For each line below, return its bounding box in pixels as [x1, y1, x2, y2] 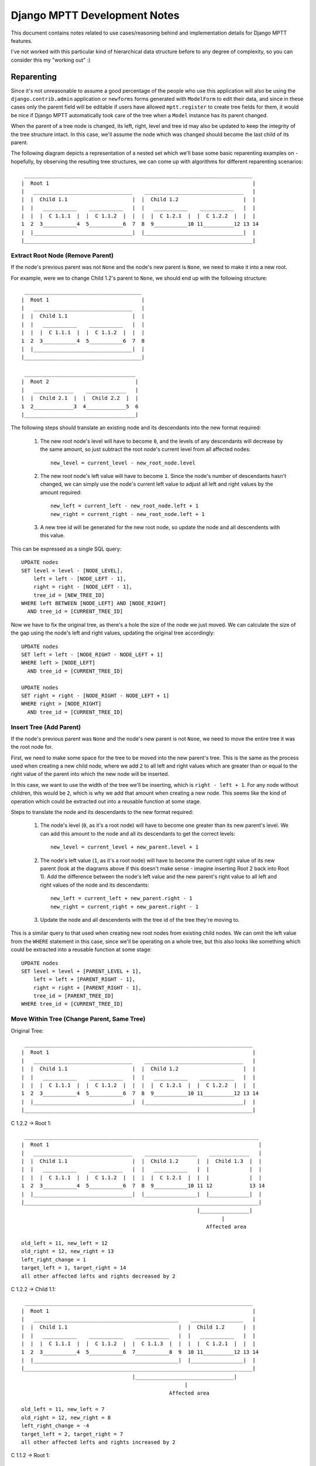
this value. [40, 532, 66, 539]
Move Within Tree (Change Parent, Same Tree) [11, 1015, 146, 1023]
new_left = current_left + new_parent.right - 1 [50, 895, 193, 902]
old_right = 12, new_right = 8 [21, 1414, 111, 1421]
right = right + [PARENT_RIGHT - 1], [33, 984, 142, 991]
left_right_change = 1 [21, 1256, 87, 1263]
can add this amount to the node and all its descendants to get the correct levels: [40, 830, 236, 837]
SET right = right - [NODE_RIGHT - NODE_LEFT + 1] [21, 692, 170, 699]
